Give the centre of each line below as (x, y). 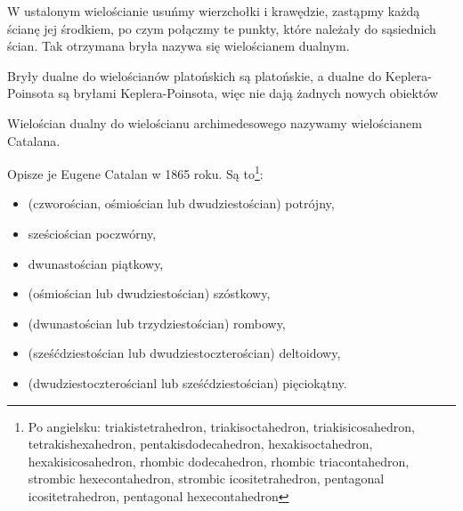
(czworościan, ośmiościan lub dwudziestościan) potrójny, (181, 203)
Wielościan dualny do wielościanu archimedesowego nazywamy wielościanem (215, 122)
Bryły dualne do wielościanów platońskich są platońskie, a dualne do (195, 75)
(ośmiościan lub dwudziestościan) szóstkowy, (149, 293)
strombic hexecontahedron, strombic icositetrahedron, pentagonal (206, 479)
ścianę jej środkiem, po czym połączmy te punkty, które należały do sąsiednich (222, 28)
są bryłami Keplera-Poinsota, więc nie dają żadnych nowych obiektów (248, 93)
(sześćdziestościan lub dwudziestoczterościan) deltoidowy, (184, 353)
